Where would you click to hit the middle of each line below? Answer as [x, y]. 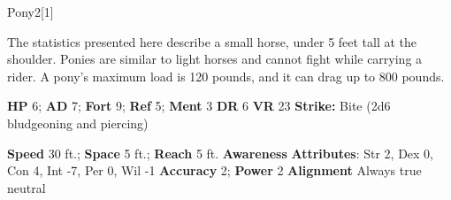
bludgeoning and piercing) [78, 123]
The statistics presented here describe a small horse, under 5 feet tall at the [212, 41]
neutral [27, 187]
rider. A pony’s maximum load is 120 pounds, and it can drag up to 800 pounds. [226, 76]
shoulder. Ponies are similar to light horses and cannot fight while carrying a [215, 59]
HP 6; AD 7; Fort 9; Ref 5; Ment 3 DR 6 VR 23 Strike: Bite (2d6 [199, 106]
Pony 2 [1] [31, 12]
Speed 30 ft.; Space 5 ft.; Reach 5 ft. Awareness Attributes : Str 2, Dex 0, [221, 153]
